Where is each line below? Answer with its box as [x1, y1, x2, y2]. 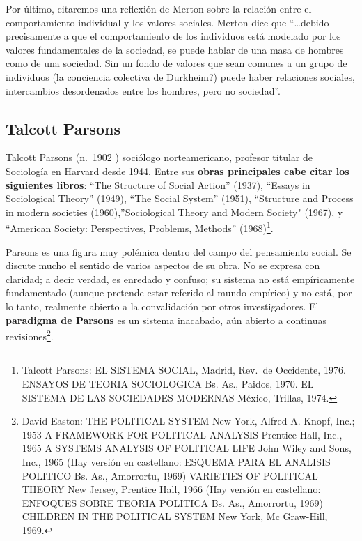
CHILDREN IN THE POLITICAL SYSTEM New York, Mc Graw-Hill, [22, 509, 328, 524]
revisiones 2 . [6, 327, 54, 343]
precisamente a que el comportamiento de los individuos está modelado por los [6, 29, 341, 43]
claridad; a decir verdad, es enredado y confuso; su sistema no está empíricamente [6, 271, 355, 286]
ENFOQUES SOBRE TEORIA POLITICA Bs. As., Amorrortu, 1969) [22, 495, 323, 510]
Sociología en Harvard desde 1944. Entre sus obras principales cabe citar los [6, 163, 349, 178]
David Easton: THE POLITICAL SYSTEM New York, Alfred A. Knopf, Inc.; [22, 413, 355, 428]
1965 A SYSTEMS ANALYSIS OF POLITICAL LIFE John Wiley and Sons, [22, 441, 352, 455]
